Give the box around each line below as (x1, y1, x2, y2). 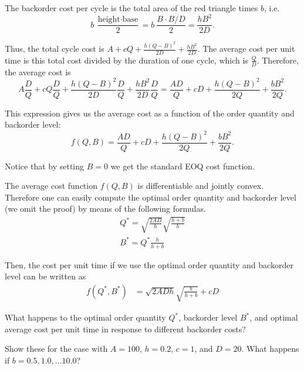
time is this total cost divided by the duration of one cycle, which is (5, 54, 248, 66)
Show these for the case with (5, 342, 108, 355)
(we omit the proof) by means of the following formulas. (5, 202, 206, 215)
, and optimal (249, 311, 298, 324)
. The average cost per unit (197, 42, 295, 55)
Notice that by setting (5, 159, 85, 172)
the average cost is (5, 65, 71, 78)
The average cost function (5, 179, 97, 192)
